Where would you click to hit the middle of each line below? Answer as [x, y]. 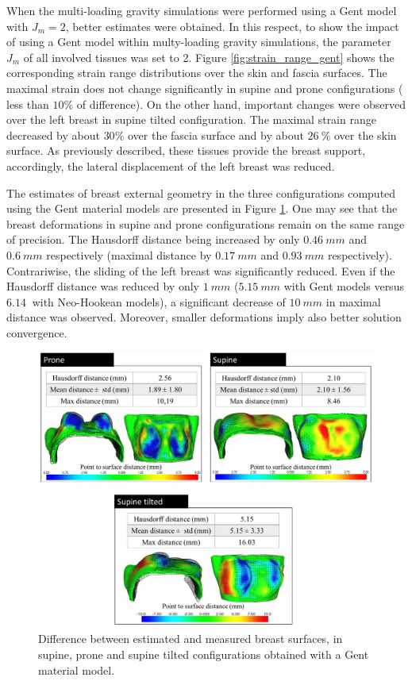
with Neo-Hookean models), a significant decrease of [159, 301]
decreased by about [53, 135]
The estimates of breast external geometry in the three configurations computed [201, 192]
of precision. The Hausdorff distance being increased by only [153, 239]
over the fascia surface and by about [216, 135]
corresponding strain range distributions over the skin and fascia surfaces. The [197, 73]
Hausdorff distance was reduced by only [103, 286]
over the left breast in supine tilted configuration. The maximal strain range [191, 119]
